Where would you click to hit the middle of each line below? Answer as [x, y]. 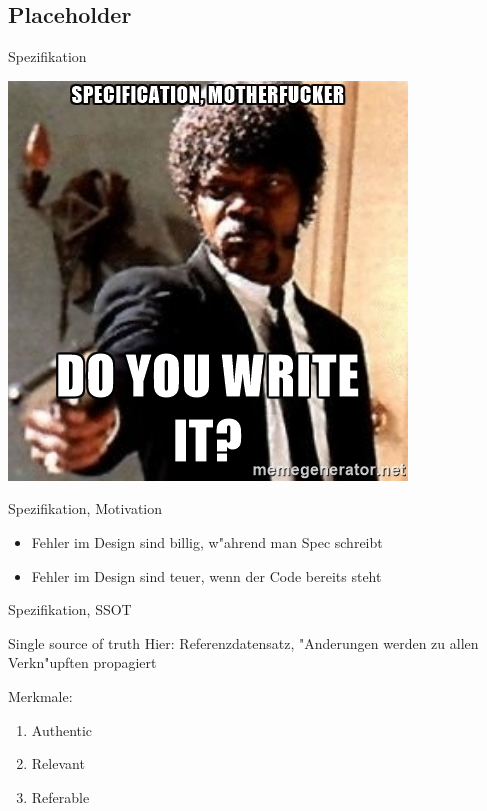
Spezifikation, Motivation [85, 508]
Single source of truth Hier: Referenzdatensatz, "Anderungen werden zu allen [243, 642]
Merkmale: [40, 695]
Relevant [58, 763]
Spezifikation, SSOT [70, 609]
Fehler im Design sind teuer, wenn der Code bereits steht [206, 575]
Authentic [62, 729]
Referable [60, 796]
